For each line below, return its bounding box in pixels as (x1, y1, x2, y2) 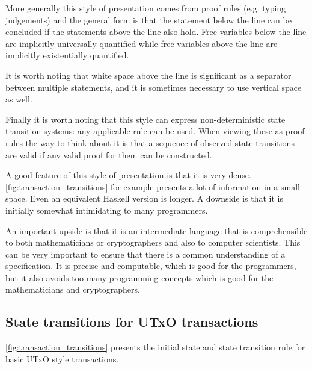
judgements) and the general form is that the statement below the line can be (5, 13, 292, 26)
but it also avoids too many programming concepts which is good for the (5, 271, 274, 284)
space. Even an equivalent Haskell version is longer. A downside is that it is (5, 192, 283, 205)
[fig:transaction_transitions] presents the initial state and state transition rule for (5, 341, 305, 353)
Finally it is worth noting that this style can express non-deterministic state (5, 113, 286, 125)
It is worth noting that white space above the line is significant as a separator (5, 69, 292, 81)
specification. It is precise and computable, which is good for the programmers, (5, 259, 296, 272)
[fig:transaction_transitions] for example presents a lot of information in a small (5, 180, 300, 193)
